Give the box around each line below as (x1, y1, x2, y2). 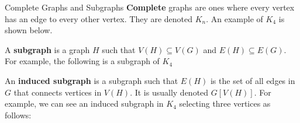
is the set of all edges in (210, 74, 295, 86)
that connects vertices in (13, 86, 102, 98)
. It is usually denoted (130, 86, 209, 98)
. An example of (206, 12, 263, 24)
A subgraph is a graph (5, 43, 90, 55)
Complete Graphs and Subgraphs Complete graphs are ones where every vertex (5, 1, 295, 13)
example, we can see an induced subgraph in (5, 97, 164, 110)
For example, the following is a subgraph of (5, 55, 160, 67)
